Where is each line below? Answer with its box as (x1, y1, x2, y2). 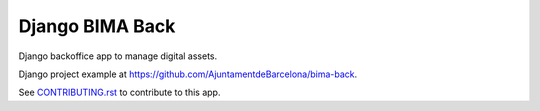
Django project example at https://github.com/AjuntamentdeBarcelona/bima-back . (18, 68, 358, 80)
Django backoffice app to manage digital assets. (18, 50, 218, 62)
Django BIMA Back (18, 15, 176, 37)
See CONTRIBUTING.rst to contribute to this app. (18, 86, 221, 99)
